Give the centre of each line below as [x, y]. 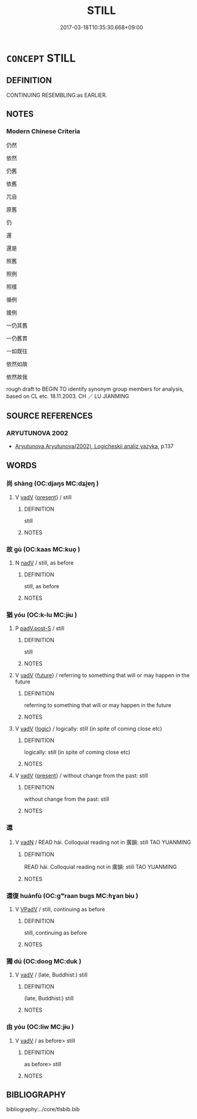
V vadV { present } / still [43, 497]
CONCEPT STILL [41, 58]
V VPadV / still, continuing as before [60, 909]
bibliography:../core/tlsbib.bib [43, 1109]
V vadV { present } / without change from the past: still [81, 775]
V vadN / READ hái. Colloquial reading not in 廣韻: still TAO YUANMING [103, 842]
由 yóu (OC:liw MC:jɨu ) [40, 1027]
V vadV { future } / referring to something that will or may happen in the [102, 676]
